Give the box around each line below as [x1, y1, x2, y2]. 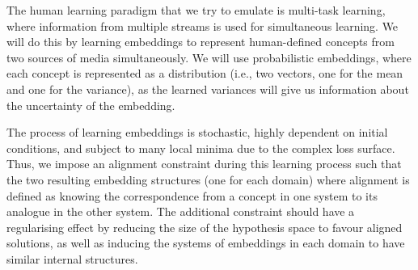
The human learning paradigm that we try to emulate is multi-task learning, [6, 2, 386, 18]
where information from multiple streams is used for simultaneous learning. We [6, 17, 399, 34]
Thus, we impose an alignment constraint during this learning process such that [6, 155, 402, 172]
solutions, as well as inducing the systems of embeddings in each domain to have [6, 234, 405, 251]
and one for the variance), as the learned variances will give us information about [6, 80, 409, 97]
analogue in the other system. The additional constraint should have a [6, 203, 355, 220]
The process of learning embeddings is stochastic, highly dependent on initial [6, 124, 388, 141]
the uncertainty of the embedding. [6, 96, 175, 113]
